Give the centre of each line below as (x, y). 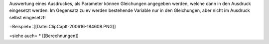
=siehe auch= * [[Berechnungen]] (44, 36)
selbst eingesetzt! (27, 17)
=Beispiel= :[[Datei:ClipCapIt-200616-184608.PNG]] (63, 27)
